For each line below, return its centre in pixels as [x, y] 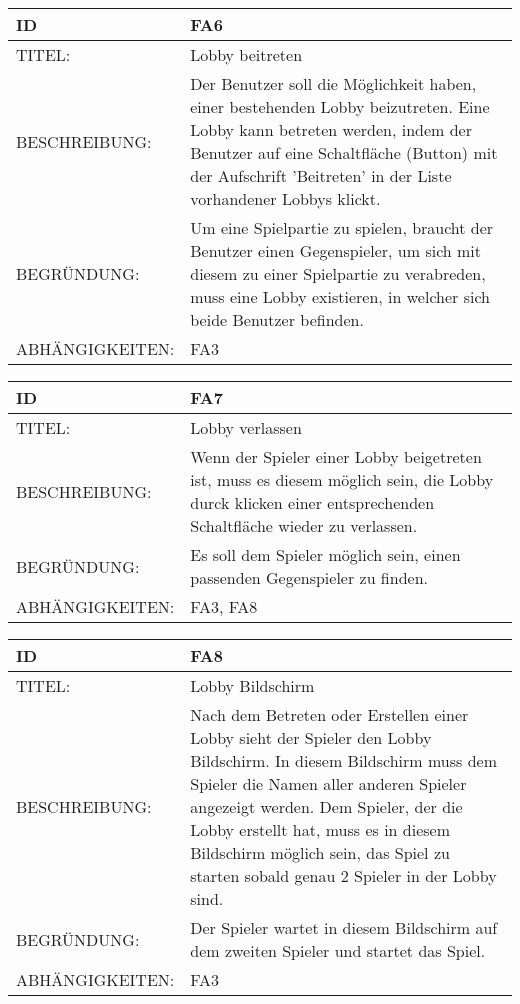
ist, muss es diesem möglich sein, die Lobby [342, 479]
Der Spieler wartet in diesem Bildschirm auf [344, 927]
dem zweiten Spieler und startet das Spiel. [338, 950]
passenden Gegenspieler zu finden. [309, 577]
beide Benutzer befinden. [277, 319]
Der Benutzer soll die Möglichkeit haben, [333, 83]
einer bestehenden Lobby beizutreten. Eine [340, 106]
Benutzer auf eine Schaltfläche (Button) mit [344, 152]
